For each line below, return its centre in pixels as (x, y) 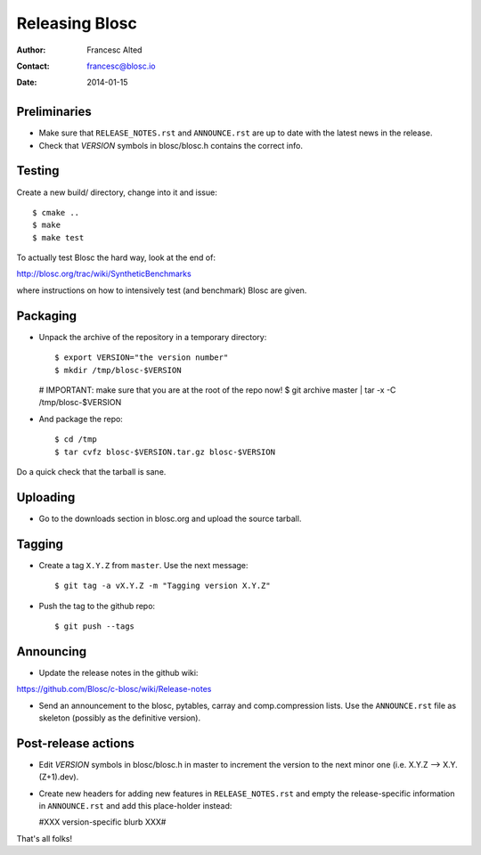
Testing (38, 171)
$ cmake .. (56, 212)
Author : (31, 50)
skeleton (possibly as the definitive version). (119, 718)
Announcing (52, 651)
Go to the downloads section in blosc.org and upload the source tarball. (170, 518)
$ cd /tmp (76, 440)
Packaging (47, 316)
